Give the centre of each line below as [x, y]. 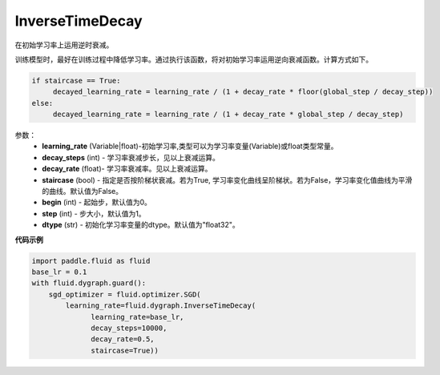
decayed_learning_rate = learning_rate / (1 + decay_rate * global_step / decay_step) [228, 115]
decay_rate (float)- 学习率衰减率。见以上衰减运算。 [127, 169]
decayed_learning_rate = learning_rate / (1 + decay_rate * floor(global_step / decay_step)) [243, 92]
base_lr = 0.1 [59, 272]
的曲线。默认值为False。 [83, 192]
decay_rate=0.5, [123, 339]
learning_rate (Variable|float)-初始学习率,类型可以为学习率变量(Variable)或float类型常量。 [190, 146]
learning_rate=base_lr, [137, 317]
